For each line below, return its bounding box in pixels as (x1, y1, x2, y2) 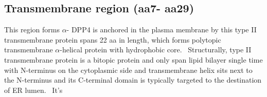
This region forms (4, 24, 60, 35)
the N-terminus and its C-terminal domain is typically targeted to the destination (4, 74, 262, 85)
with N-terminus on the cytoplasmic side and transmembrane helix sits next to (4, 64, 253, 75)
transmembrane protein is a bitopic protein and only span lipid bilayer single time (4, 54, 263, 65)
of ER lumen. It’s (4, 84, 63, 95)
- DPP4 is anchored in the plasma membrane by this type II (66, 24, 257, 35)
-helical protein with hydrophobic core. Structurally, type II (60, 44, 252, 55)
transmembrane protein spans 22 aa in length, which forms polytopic (4, 34, 221, 45)
